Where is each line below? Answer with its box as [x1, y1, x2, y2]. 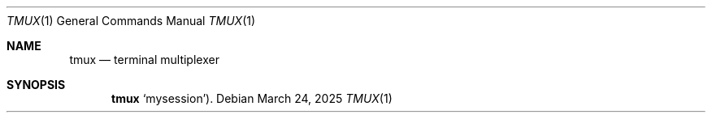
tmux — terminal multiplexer [69, 53, 219, 66]
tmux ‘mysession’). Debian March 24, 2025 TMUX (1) [111, 91, 393, 105]
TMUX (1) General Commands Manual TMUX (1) [7, 14, 256, 28]
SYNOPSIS [7, 78, 66, 91]
